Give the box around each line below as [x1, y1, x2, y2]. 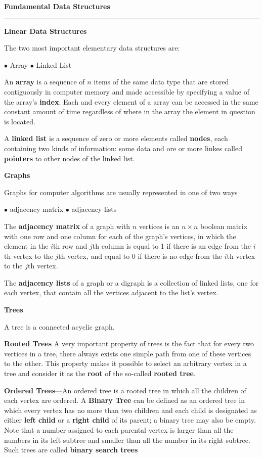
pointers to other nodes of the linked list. [4, 153, 135, 163]
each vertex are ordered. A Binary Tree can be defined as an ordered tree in [4, 395, 245, 405]
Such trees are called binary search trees [4, 444, 138, 455]
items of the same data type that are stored [94, 76, 229, 87]
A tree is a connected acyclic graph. [4, 321, 115, 332]
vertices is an [139, 220, 180, 231]
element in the [4, 241, 49, 251]
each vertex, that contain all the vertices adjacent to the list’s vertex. [4, 287, 218, 298]
